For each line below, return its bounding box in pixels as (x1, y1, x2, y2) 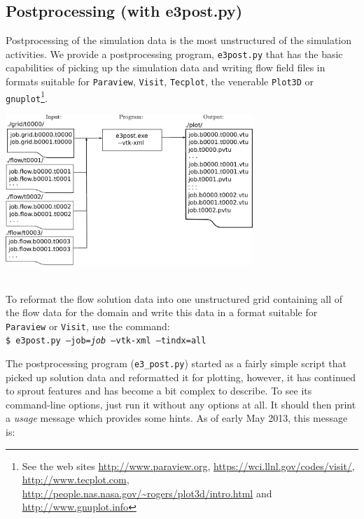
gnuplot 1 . (6, 88, 48, 105)
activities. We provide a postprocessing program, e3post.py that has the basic (6, 46, 343, 61)
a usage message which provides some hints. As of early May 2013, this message (6, 411, 348, 425)
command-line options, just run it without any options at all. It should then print (6, 397, 356, 411)
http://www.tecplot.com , (22, 472, 129, 487)
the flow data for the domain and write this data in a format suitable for (6, 305, 318, 320)
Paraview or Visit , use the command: (6, 318, 170, 333)
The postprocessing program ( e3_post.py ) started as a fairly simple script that (6, 356, 346, 371)
